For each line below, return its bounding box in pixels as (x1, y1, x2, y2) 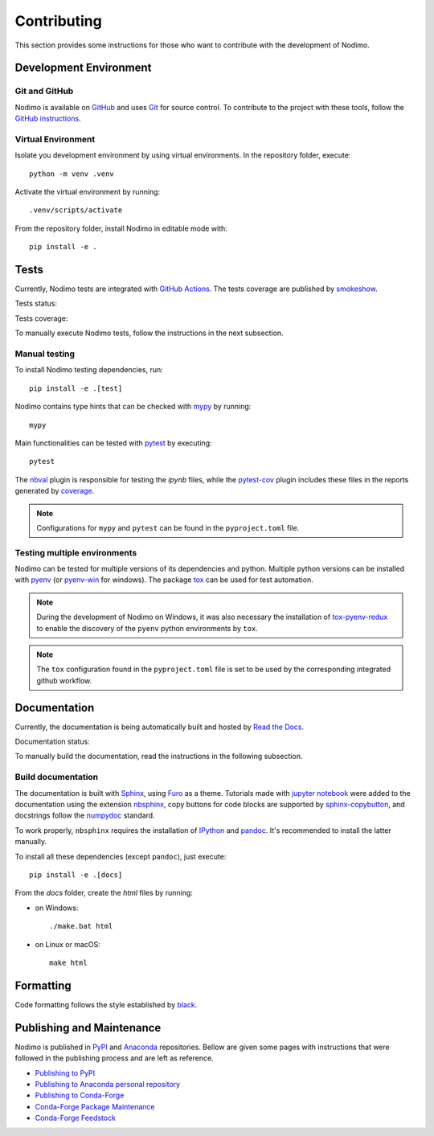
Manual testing (14, 348, 76, 359)
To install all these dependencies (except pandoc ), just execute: (14, 851, 227, 861)
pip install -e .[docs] (29, 870, 123, 880)
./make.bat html (49, 921, 113, 931)
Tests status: (14, 298, 58, 309)
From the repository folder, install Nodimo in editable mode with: (14, 224, 228, 233)
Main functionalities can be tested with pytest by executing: (14, 438, 212, 448)
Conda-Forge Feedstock (35, 1113, 117, 1123)
